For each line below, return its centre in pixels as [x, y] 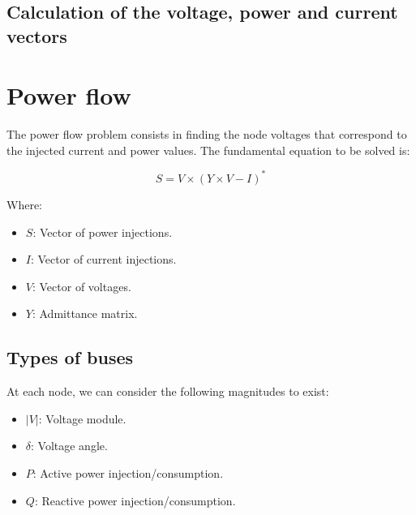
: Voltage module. [82, 418]
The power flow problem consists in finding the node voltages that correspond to [207, 134]
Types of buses [70, 357]
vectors [37, 35]
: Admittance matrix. [85, 313]
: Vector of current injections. [103, 259]
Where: [24, 204]
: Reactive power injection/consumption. [135, 500]
